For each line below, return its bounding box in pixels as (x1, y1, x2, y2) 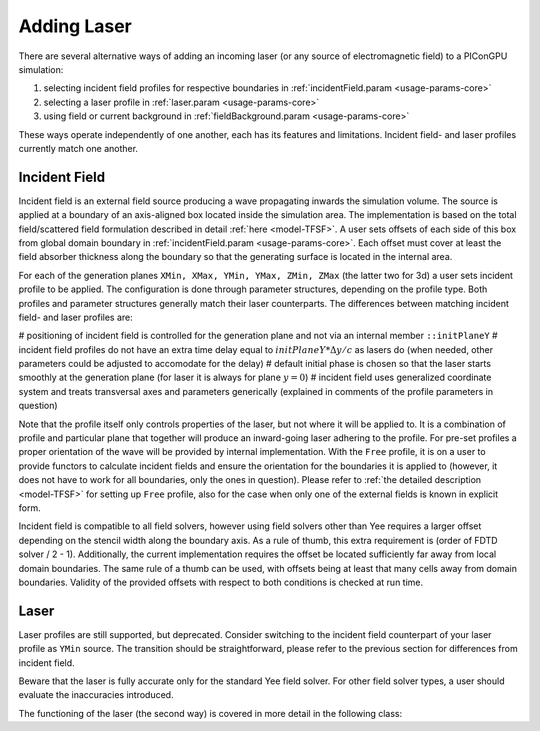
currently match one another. (18, 142, 139, 154)
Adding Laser (18, 15, 132, 37)
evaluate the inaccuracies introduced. (18, 689, 174, 701)
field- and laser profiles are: (18, 311, 134, 323)
